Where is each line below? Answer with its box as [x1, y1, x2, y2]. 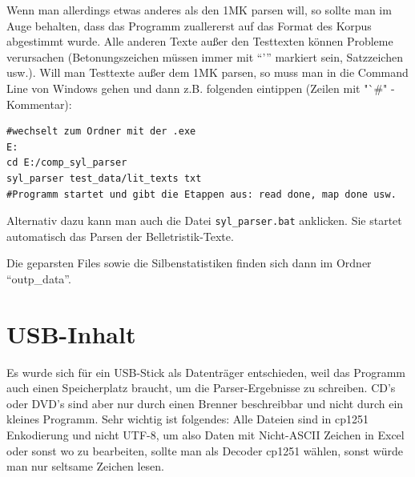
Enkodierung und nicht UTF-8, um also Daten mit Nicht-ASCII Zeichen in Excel [6, 427, 405, 443]
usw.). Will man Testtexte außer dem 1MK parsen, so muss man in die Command [6, 64, 409, 81]
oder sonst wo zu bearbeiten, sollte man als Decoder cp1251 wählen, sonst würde [6, 442, 404, 459]
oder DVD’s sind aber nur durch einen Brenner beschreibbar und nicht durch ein [6, 395, 404, 411]
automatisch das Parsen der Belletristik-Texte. [6, 227, 234, 244]
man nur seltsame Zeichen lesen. [6, 458, 165, 475]
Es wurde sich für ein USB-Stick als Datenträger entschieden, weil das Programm [6, 363, 405, 380]
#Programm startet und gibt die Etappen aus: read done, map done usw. [6, 188, 397, 200]
